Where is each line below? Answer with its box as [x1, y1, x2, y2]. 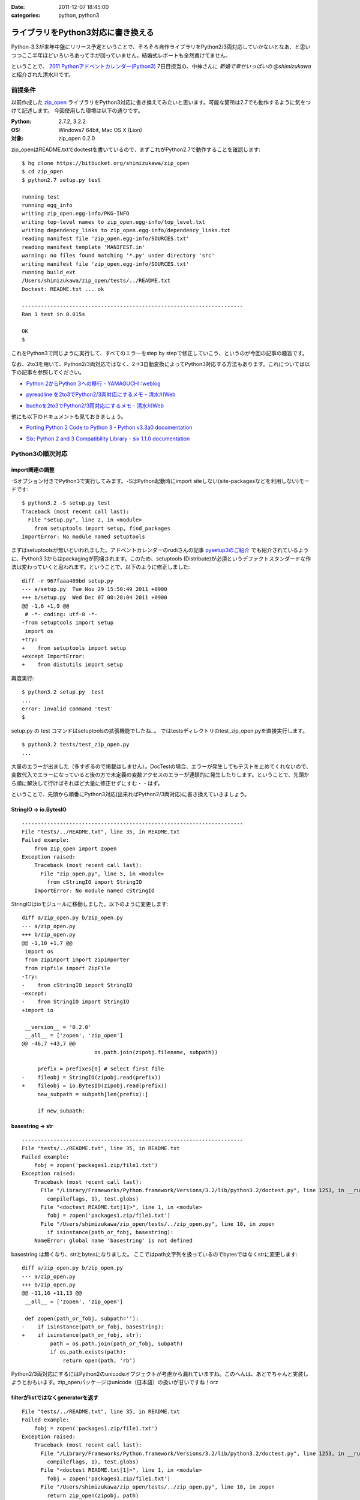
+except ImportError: [22, 653, 85, 660]
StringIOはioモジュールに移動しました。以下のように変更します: [11, 901, 169, 908]
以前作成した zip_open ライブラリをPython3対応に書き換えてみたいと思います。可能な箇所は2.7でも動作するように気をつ [11, 98, 311, 106]
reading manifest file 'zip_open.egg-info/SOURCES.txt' [22, 235, 190, 242]
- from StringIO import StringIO [22, 998, 130, 1005]
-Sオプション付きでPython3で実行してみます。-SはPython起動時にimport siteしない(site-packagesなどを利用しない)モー [11, 477, 310, 484]
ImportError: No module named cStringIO [34, 887, 155, 894]
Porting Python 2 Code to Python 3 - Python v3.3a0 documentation [26, 424, 193, 431]
